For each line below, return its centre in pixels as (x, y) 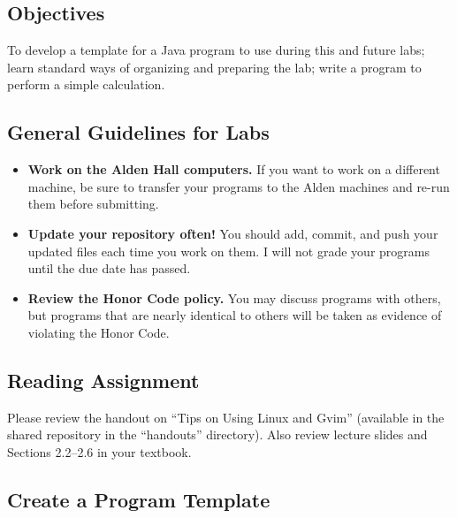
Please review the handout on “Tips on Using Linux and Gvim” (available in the (226, 417)
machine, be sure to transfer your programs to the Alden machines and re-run (239, 186)
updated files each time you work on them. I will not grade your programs (228, 251)
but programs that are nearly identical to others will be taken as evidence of (235, 315)
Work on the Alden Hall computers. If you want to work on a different (234, 169)
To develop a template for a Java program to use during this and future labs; (216, 50)
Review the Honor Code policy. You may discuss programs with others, (234, 297)
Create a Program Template (139, 499)
